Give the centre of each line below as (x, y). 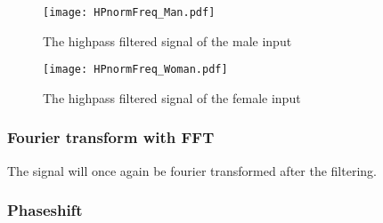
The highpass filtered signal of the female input (172, 97)
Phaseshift (45, 210)
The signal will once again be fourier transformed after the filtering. (192, 170)
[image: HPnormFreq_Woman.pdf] (135, 70)
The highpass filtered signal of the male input (167, 40)
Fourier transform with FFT (111, 137)
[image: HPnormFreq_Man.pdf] (129, 12)
